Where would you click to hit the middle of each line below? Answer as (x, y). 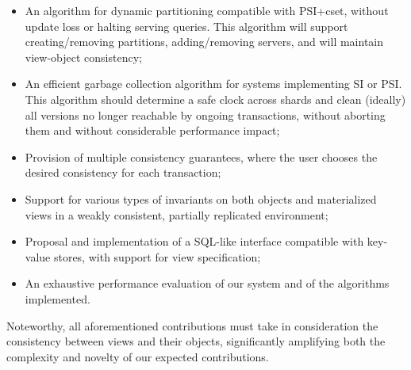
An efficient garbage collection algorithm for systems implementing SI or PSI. (213, 84)
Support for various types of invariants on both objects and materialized (201, 198)
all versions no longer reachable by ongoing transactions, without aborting (205, 114)
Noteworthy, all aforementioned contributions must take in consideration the (192, 325)
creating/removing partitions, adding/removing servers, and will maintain (204, 42)
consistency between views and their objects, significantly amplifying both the (196, 341)
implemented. (58, 298)
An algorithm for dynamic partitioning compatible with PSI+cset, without (207, 10)
